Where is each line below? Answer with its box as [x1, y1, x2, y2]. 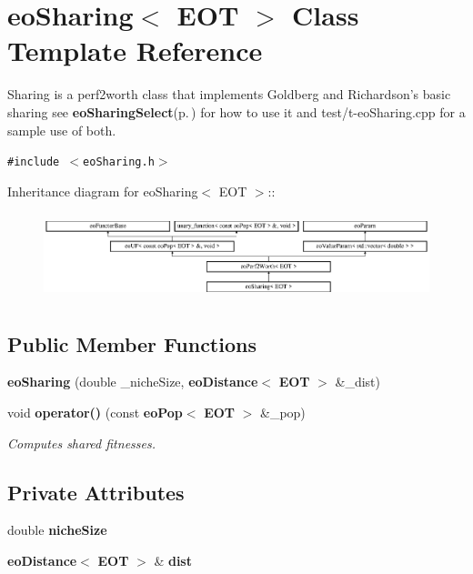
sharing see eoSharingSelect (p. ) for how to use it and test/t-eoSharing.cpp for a [7, 102, 466, 121]
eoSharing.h [83, 156, 155, 169]
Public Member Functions [7, 329, 257, 357]
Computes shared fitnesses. [7, 433, 156, 452]
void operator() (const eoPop [7, 403, 183, 422]
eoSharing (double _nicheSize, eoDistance [7, 372, 258, 391]
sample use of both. [7, 120, 116, 139]
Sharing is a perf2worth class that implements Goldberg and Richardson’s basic [7, 85, 451, 104]
